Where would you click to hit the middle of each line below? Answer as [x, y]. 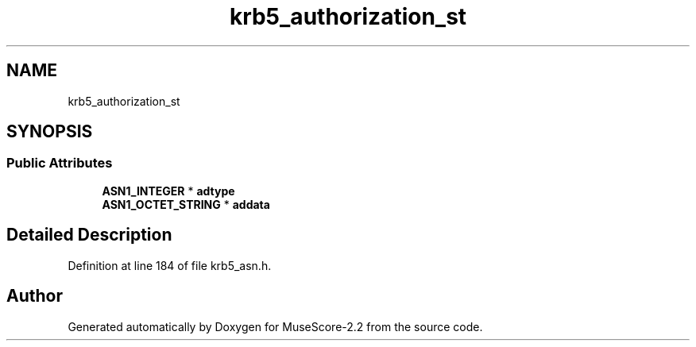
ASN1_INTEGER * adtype [168, 191]
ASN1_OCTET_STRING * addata [186, 204]
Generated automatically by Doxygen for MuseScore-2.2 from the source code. [275, 326]
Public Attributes [60, 163]
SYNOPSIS [50, 132]
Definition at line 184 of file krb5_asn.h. [170, 265]
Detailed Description [89, 235]
